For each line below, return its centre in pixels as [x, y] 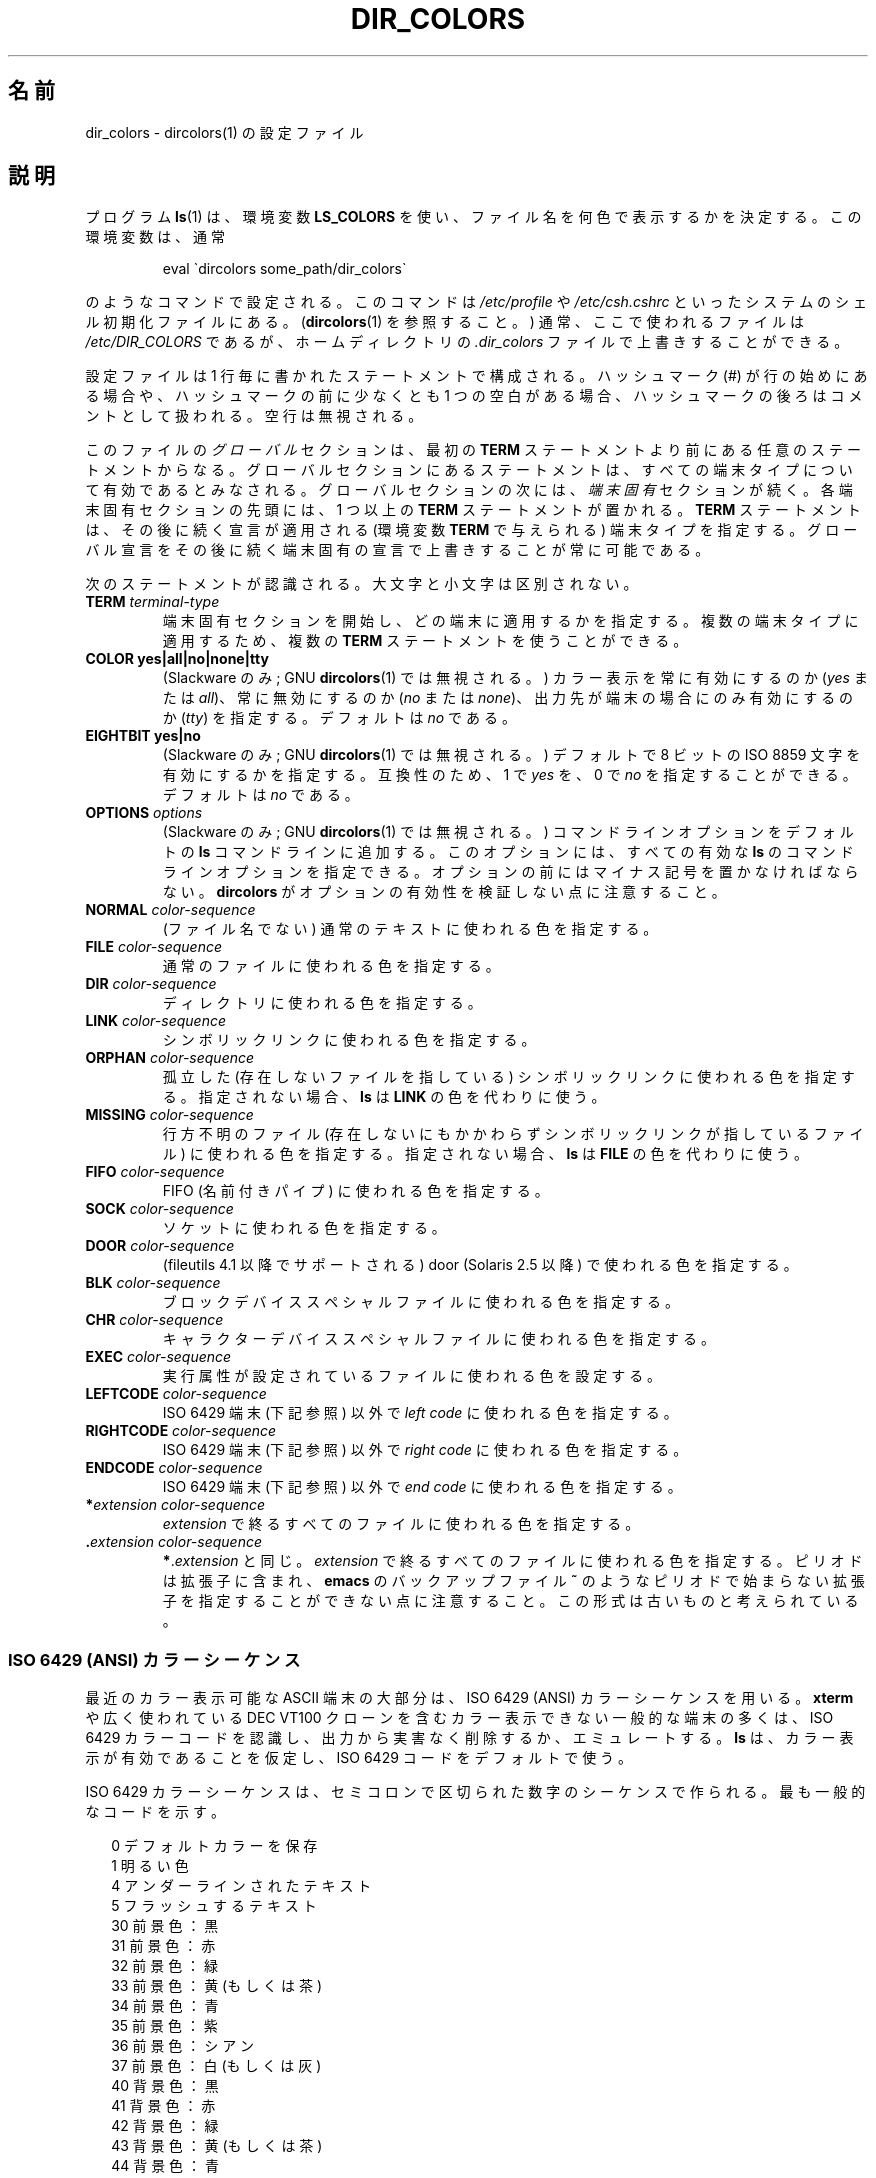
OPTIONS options [144, 813]
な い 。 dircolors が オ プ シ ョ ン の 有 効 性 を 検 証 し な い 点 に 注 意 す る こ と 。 [444, 892]
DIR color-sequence [151, 984]
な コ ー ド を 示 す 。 [155, 1812]
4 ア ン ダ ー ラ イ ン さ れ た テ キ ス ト [241, 1886]
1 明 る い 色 [150, 1866]
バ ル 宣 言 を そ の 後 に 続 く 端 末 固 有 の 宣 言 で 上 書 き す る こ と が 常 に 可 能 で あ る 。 [397, 550]
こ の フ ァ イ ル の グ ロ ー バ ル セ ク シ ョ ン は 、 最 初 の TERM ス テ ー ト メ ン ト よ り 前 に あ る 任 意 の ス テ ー [473, 450]
